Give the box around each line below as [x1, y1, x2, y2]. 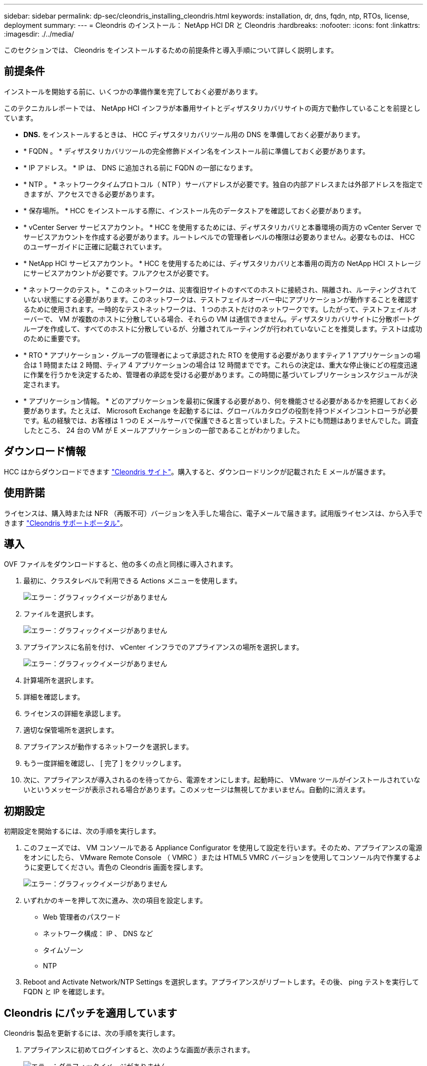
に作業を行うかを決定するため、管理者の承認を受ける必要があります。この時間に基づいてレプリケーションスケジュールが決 [23, 370, 418, 379]
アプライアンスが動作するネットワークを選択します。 [23, 742, 193, 751]
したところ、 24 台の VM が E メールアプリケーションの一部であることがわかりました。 [23, 426, 304, 434]
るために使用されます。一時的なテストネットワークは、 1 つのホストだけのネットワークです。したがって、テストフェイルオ [23, 305, 417, 313]
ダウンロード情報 [4, 445, 86, 458]
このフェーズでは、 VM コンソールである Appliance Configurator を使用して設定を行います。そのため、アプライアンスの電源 [23, 843, 422, 852]
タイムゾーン [43, 946, 84, 955]
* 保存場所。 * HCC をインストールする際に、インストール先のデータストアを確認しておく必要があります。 [23, 206, 366, 215]
